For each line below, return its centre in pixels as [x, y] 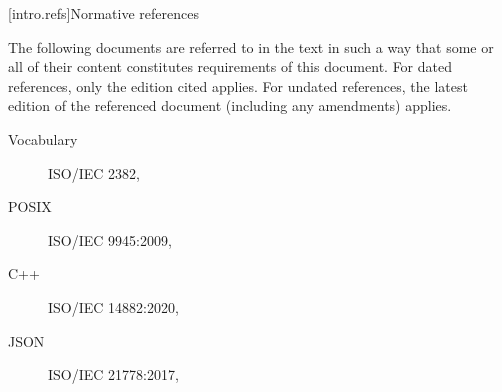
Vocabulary [43, 138]
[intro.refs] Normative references [103, 13]
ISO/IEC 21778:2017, [113, 374]
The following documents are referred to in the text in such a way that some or [251, 46]
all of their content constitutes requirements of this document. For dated [230, 66]
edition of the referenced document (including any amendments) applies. [230, 105]
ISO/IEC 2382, [94, 172]
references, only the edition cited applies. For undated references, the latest [238, 85]
